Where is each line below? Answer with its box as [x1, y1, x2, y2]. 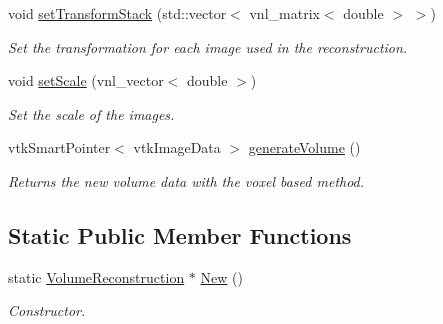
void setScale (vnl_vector [8, 70, 164, 91]
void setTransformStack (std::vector [8, 3, 227, 23]
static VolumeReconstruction [8, 266, 185, 287]
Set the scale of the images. [8, 103, 175, 124]
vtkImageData [133, 137, 221, 158]
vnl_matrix [249, 3, 320, 23]
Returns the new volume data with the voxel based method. [8, 170, 365, 191]
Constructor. [8, 300, 86, 321]
